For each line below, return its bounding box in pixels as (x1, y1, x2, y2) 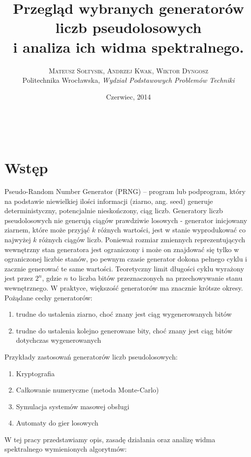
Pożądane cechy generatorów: (4, 292, 93, 302)
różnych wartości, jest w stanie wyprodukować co (97, 225, 246, 235)
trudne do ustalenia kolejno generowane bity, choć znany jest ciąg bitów (16, 325, 233, 335)
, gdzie (42, 273, 62, 283)
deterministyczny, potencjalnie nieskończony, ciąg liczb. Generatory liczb (4, 205, 223, 216)
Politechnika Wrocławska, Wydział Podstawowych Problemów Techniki (22, 75, 235, 85)
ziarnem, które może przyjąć (4, 225, 90, 235)
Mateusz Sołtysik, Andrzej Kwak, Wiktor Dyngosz (49, 65, 208, 75)
